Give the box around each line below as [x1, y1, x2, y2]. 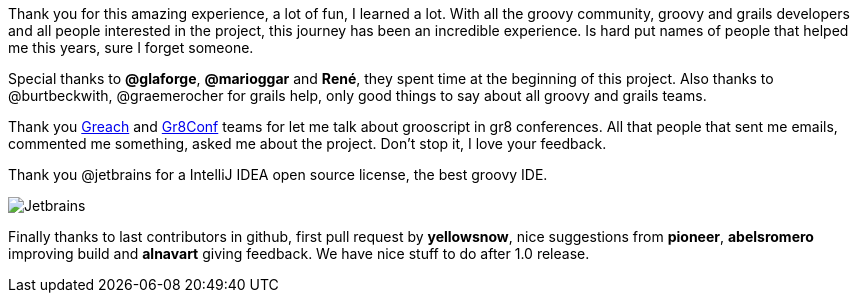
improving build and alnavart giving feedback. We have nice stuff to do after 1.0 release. [8, 245, 590, 262]
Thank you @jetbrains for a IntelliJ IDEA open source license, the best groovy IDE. [8, 166, 548, 183]
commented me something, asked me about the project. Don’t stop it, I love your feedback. [8, 135, 607, 152]
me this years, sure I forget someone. [8, 39, 254, 56]
